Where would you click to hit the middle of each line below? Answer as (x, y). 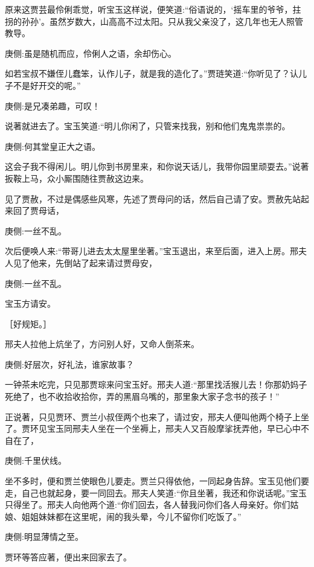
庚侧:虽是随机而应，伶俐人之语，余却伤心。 (91, 53)
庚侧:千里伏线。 (36, 460)
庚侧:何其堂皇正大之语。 (53, 146)
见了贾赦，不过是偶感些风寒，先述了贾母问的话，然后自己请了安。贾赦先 (149, 198)
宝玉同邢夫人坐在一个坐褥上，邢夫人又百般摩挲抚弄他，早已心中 (174, 428)
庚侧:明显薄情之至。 (44, 537)
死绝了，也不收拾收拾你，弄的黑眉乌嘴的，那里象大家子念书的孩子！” (142, 396)
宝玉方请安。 (30, 303)
